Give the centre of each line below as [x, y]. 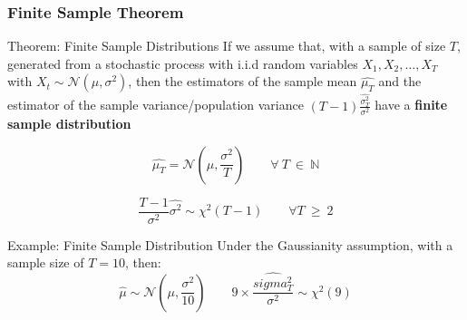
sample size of [46, 262]
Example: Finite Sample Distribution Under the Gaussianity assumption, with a [230, 244]
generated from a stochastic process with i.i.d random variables [183, 63]
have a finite [411, 105]
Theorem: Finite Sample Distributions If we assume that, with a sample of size [227, 46]
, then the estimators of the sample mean [243, 81]
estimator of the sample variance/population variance [156, 105]
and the [400, 81]
